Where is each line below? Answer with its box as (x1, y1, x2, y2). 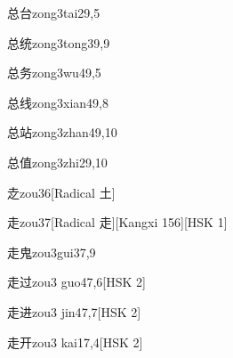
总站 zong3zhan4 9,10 (7, 123, 117, 142)
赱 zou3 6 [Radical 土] (7, 183, 116, 201)
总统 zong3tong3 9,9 (7, 33, 110, 52)
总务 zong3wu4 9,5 (7, 63, 101, 82)
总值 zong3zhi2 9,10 (7, 152, 108, 171)
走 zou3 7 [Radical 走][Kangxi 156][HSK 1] (7, 213, 228, 232)
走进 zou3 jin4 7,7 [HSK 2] (7, 302, 141, 321)
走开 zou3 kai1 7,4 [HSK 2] (7, 332, 143, 351)
